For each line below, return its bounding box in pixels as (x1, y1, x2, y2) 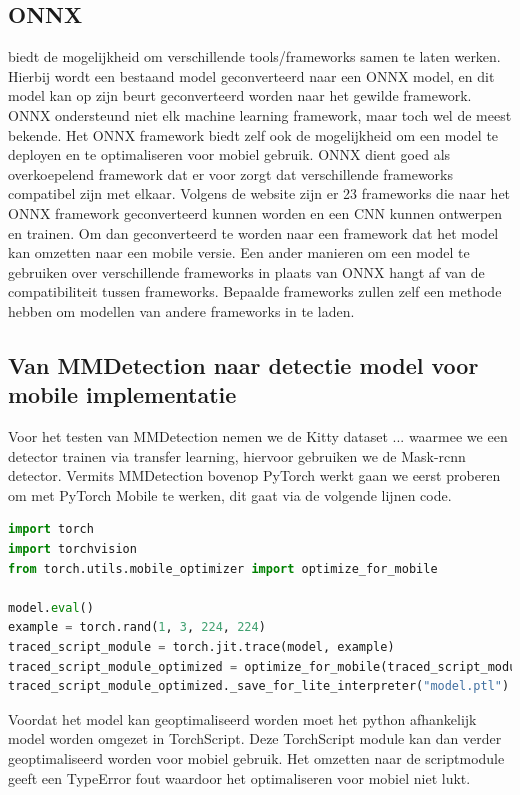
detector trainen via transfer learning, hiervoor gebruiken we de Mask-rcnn (8, 445, 466, 466)
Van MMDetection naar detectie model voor (8, 349, 479, 380)
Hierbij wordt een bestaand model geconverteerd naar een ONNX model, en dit (8, 65, 495, 86)
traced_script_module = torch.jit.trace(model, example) (8, 640, 395, 655)
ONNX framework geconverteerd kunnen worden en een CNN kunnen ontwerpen (8, 202, 503, 223)
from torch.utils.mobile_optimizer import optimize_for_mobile (8, 561, 438, 576)
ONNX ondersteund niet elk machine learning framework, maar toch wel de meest (8, 104, 512, 125)
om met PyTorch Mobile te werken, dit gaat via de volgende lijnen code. (8, 484, 452, 505)
